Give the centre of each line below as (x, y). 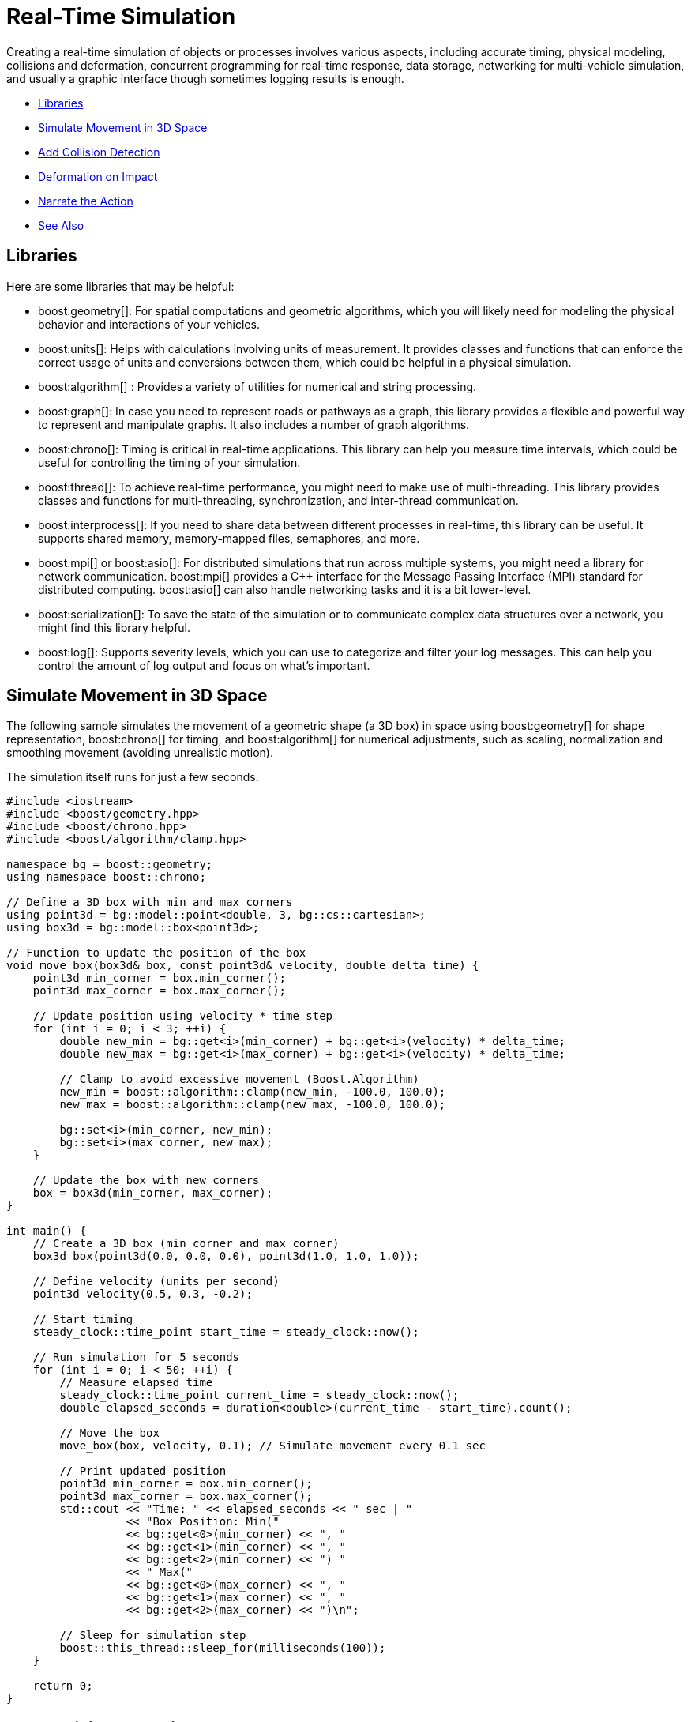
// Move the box (109, 1433)
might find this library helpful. (115, 627)
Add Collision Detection (99, 152)
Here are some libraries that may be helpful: (120, 286)
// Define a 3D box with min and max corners (150, 902)
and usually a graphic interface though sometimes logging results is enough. (205, 78)
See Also (61, 225)
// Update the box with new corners (146, 1181)
